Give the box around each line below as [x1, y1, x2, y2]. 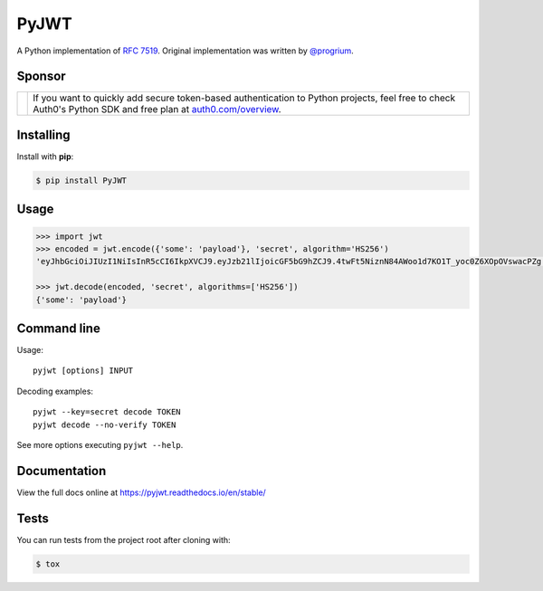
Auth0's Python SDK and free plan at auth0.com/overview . [33, 103, 281, 116]
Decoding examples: [16, 386, 94, 396]
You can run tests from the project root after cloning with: [16, 534, 231, 545]
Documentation [16, 462, 107, 479]
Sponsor [16, 69, 67, 84]
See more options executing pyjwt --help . [16, 439, 184, 450]
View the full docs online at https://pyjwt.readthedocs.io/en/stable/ [16, 487, 266, 498]
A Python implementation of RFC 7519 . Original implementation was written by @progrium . [16, 45, 355, 56]
